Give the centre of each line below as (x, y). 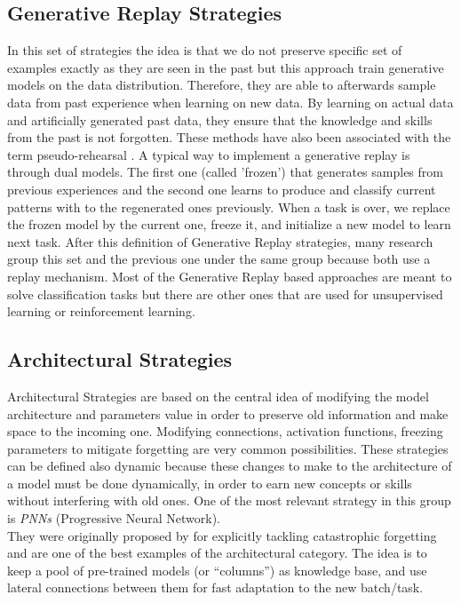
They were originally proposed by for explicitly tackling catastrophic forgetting (222, 535)
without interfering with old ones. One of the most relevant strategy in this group (229, 500)
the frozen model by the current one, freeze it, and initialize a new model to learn (229, 224)
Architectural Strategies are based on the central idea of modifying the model (218, 396)
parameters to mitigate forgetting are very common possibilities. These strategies (228, 448)
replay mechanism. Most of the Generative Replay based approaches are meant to (230, 276)
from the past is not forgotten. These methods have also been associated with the (229, 137)
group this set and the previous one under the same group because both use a (219, 259)
